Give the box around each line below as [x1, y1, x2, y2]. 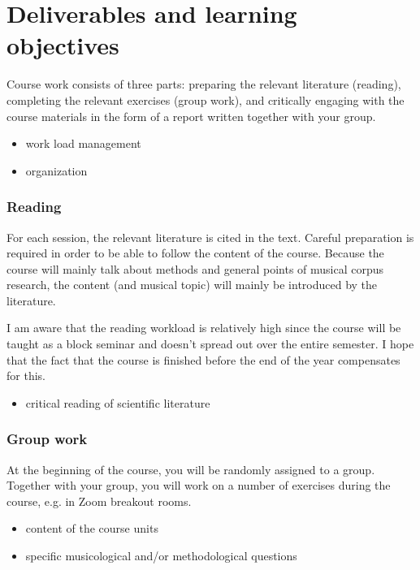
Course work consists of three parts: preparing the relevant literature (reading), [6, 76, 401, 93]
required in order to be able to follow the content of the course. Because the [6, 244, 384, 261]
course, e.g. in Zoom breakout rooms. [6, 492, 192, 509]
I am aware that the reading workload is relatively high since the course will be [6, 319, 401, 336]
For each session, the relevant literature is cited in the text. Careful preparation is [6, 228, 414, 245]
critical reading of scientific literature [25, 394, 210, 411]
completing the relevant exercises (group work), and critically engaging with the [6, 91, 405, 108]
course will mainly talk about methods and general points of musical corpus [6, 260, 384, 277]
